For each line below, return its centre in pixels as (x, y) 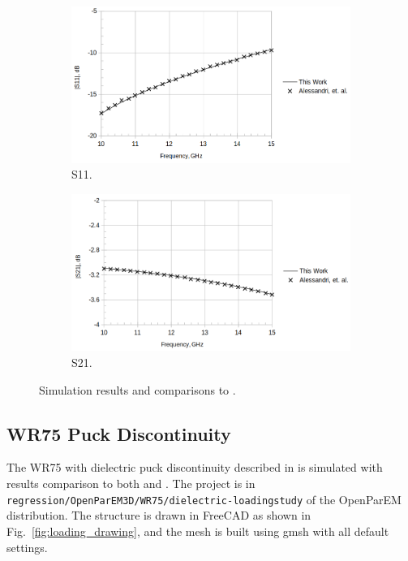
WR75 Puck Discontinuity (119, 433)
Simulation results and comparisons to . (137, 389)
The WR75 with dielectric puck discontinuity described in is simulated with (195, 467)
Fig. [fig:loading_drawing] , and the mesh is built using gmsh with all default (198, 531)
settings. (27, 547)
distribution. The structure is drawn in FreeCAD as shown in (159, 515)
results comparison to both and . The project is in (131, 483)
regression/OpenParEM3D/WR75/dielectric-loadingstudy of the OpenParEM (204, 499)
